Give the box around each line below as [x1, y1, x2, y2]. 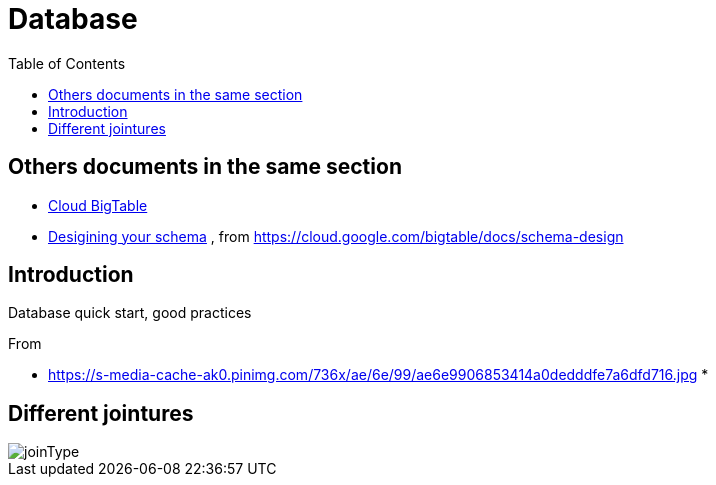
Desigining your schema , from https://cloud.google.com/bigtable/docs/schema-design [48, 227, 624, 245]
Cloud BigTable [48, 196, 148, 214]
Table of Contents [8, 54, 126, 72]
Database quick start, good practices [8, 304, 252, 322]
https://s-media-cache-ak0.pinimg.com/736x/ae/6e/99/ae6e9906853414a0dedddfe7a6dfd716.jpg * [48, 366, 709, 384]
